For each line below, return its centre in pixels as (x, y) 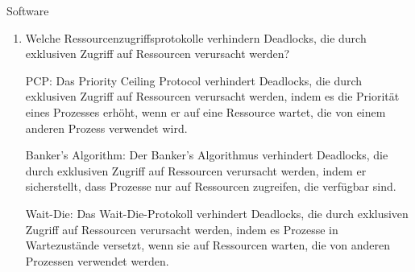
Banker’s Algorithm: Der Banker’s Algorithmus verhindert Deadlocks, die (207, 155)
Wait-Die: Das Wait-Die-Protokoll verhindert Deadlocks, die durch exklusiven (217, 213)
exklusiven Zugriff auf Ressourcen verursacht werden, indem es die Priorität (212, 96)
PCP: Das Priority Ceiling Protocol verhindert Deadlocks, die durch (194, 80)
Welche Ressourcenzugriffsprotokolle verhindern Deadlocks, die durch (196, 37)
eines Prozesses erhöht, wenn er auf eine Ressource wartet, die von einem (205, 111)
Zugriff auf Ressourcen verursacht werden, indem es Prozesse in (182, 229)
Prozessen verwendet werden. (97, 260)
